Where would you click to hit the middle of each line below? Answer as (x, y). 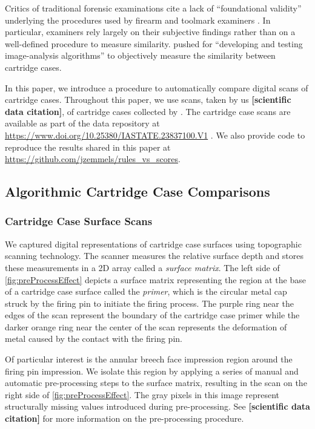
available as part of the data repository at (82, 123)
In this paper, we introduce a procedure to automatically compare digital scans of (157, 87)
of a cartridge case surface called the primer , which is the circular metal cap (146, 291)
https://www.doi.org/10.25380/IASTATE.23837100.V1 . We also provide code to (155, 135)
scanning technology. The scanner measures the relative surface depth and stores (154, 256)
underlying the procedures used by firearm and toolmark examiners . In (138, 20)
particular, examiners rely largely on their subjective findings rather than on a (150, 32)
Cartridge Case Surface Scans (79, 221)
